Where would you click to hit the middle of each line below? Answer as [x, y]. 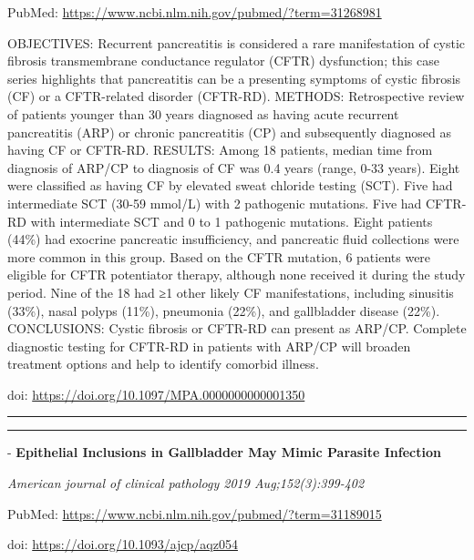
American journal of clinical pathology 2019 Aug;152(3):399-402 [186, 483]
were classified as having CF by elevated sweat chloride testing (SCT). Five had [230, 185]
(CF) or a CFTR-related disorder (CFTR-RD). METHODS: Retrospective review [236, 96]
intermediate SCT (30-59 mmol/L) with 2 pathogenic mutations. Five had [215, 203]
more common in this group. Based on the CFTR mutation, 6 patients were [219, 256]
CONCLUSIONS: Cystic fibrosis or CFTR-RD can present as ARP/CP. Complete [237, 328]
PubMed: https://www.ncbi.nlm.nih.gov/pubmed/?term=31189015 [195, 513]
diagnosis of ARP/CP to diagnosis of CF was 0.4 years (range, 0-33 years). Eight [234, 167]
